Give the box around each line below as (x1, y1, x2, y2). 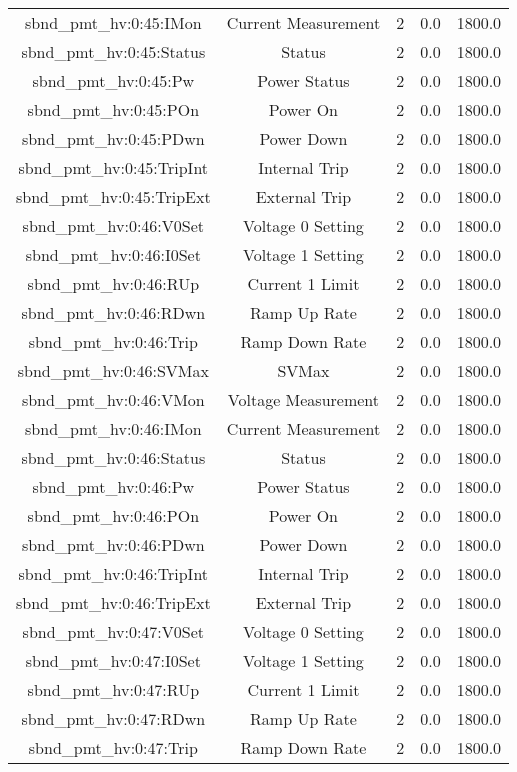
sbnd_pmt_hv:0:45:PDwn (21, 127, 205, 150)
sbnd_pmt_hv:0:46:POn (27, 504, 200, 527)
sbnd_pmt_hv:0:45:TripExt (16, 185, 211, 208)
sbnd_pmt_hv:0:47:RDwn (21, 707, 206, 730)
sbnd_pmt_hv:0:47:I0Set (25, 649, 201, 672)
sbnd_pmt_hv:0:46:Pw (32, 475, 195, 498)
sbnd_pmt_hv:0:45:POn (27, 98, 200, 121)
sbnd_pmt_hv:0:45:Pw (32, 69, 195, 92)
